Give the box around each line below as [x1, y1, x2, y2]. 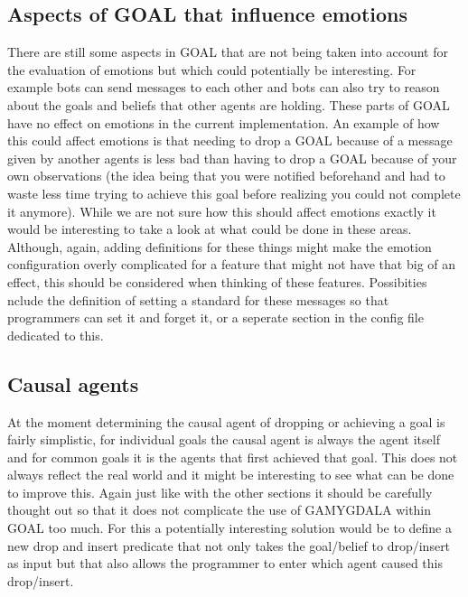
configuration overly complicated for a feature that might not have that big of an [7, 255, 456, 274]
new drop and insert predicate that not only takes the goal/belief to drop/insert [7, 536, 451, 555]
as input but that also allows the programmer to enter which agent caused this [7, 554, 443, 573]
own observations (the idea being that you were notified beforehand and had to [7, 166, 445, 185]
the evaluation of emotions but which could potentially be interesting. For [7, 60, 417, 79]
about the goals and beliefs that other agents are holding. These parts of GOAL [7, 95, 450, 114]
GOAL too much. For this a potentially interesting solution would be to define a [7, 518, 452, 537]
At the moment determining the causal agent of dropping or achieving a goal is [7, 412, 445, 431]
